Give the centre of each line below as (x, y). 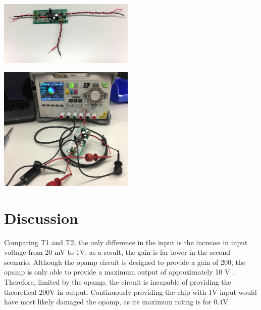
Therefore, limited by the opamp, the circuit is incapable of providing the (118, 281)
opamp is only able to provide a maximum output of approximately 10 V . (119, 272)
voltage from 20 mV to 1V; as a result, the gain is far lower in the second (117, 252)
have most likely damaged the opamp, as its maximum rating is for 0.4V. (117, 302)
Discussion (41, 218)
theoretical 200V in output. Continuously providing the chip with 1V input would (130, 292)
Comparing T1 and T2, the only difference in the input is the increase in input (126, 242)
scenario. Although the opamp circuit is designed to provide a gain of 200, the (125, 262)
